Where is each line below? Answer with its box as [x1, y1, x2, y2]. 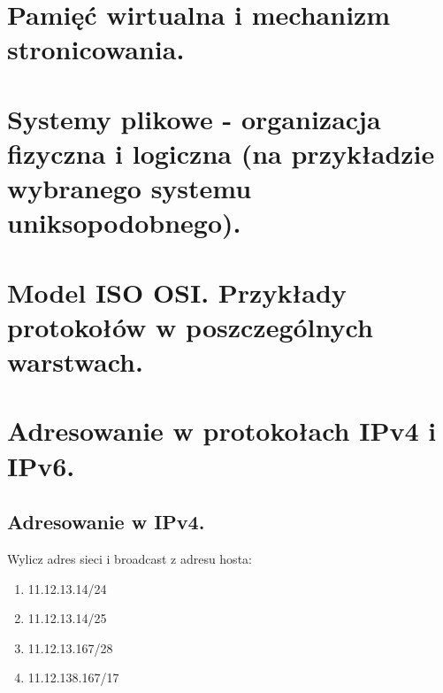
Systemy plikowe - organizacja [7, 100, 381, 136]
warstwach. [7, 343, 143, 380]
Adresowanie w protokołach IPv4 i [7, 412, 437, 449]
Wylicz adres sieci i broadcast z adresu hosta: [7, 550, 252, 568]
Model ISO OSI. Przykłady [7, 273, 347, 310]
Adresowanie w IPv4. [7, 508, 205, 535]
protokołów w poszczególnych [7, 308, 373, 344]
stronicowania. [7, 31, 185, 67]
